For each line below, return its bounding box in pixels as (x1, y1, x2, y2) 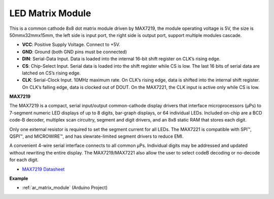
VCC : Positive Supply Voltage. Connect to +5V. (22, 42, 120, 48)
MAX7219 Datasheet (22, 166, 65, 172)
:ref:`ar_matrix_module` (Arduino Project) (22, 185, 108, 191)
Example (9, 175, 28, 181)
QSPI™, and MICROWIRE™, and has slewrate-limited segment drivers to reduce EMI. (9, 133, 184, 139)
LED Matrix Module (9, 8, 91, 19)
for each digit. (9, 157, 39, 163)
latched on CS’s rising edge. (22, 70, 81, 76)
